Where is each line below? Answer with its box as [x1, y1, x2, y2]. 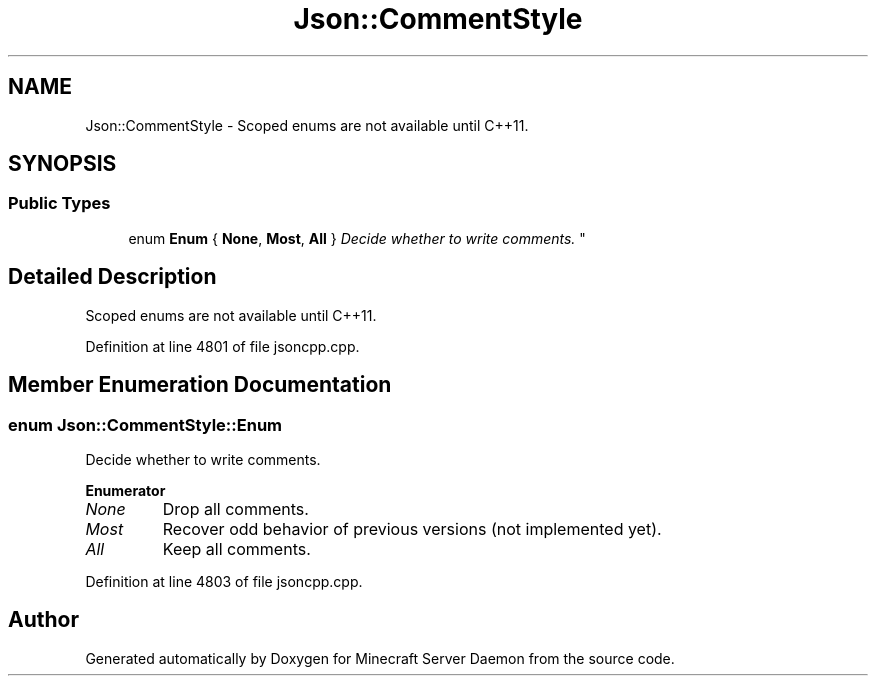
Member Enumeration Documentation [8, 372, 392, 398]
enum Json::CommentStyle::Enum [8, 414, 282, 435]
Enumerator [85, 481, 166, 499]
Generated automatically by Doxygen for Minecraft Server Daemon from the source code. [85, 649, 675, 667]
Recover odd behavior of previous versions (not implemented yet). [162, 518, 662, 539]
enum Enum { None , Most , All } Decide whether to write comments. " [128, 229, 586, 247]
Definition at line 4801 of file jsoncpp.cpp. [85, 337, 360, 355]
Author [8, 607, 79, 633]
